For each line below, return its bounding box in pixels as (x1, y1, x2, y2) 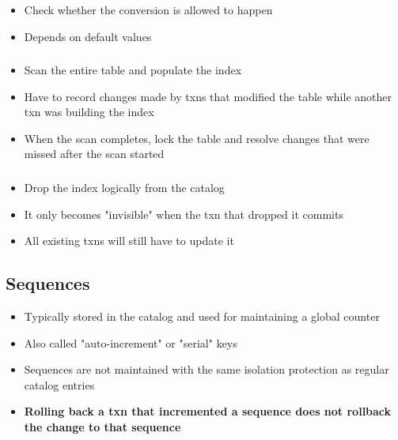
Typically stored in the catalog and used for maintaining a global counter (24, 307, 380, 324)
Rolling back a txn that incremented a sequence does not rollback (24, 403, 392, 419)
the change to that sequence (24, 418, 181, 434)
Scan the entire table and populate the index (24, 62, 242, 78)
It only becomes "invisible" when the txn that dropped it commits (24, 205, 343, 222)
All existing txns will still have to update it (24, 232, 234, 249)
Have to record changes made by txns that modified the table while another (24, 88, 392, 104)
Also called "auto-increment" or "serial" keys (24, 334, 237, 351)
